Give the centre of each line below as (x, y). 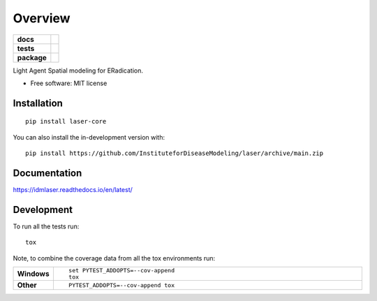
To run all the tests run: (46, 226)
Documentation (47, 173)
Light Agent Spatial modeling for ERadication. (78, 71)
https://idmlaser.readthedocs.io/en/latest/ (73, 190)
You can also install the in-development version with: (89, 137)
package (32, 57)
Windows (33, 274)
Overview (42, 18)
